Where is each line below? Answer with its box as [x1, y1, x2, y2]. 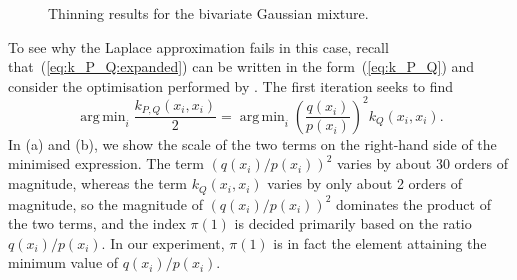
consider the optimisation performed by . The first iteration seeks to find [8, 75, 454, 96]
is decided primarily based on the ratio [234, 213, 472, 234]
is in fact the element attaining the [273, 232, 487, 253]
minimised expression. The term [8, 153, 204, 174]
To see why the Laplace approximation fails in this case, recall [8, 36, 389, 57]
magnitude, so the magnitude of [8, 193, 203, 214]
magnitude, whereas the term [8, 173, 188, 194]
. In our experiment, [101, 232, 225, 253]
